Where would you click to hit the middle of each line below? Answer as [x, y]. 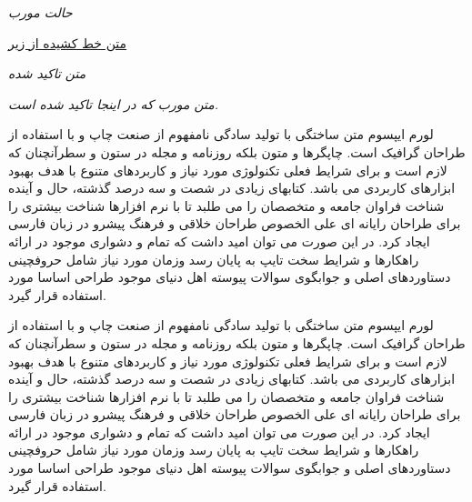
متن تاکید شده [47, 73]
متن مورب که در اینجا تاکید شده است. [114, 103]
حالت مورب [40, 12]
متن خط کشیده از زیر [68, 42]
